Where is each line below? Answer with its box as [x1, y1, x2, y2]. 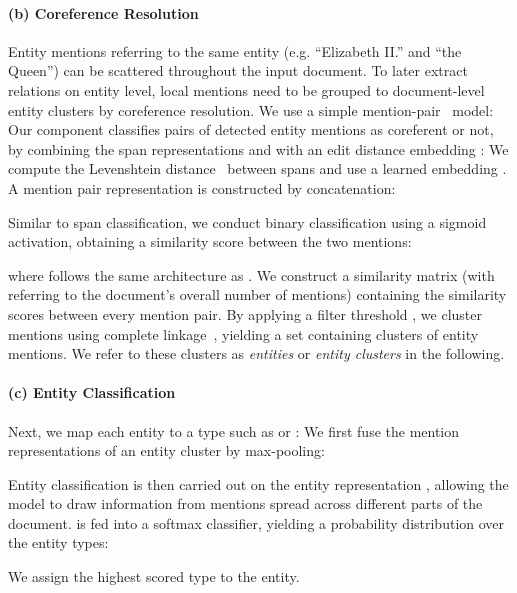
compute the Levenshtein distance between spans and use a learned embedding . [8, 158, 507, 179]
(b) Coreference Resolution [8, 2, 199, 23]
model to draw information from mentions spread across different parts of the [8, 493, 483, 514]
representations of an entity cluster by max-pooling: [8, 440, 325, 461]
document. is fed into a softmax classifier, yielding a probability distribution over [8, 512, 505, 533]
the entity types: [8, 532, 109, 553]
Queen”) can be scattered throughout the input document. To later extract [8, 60, 468, 81]
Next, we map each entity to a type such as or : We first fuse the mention [8, 420, 460, 441]
